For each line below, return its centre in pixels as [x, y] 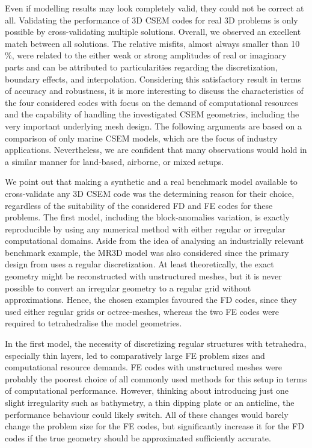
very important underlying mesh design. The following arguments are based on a [154, 126]
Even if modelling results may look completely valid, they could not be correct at [154, 8]
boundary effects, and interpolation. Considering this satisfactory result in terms [153, 79]
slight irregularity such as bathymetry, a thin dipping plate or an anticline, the [150, 402]
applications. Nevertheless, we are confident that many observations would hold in [156, 150]
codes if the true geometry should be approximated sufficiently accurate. [138, 437]
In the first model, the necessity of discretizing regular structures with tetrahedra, [156, 344]
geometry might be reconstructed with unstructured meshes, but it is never [143, 276]
